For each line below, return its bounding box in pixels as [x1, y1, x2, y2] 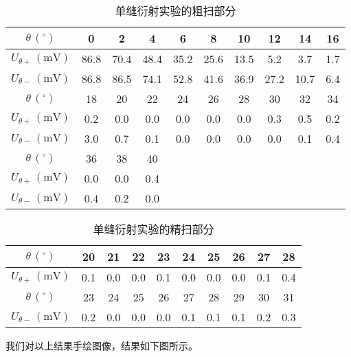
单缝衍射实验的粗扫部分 [115, 3, 236, 19]
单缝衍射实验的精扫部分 [93, 221, 214, 237]
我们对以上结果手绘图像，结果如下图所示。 [5, 338, 198, 352]
